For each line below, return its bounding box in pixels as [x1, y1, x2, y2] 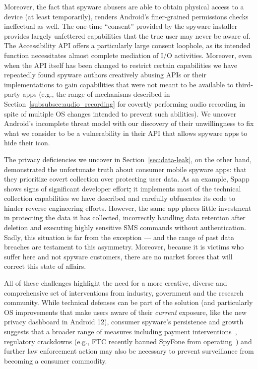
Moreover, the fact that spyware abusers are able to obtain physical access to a [4, 1, 244, 11]
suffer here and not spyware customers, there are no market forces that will [4, 251, 233, 261]
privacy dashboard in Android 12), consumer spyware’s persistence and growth [4, 316, 244, 327]
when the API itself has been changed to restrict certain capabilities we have [4, 60, 237, 70]
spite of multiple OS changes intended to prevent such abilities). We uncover [4, 108, 237, 119]
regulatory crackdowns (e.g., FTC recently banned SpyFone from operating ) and [4, 336, 252, 346]
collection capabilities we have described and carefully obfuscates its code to [4, 193, 235, 203]
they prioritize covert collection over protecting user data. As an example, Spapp [4, 174, 250, 184]
